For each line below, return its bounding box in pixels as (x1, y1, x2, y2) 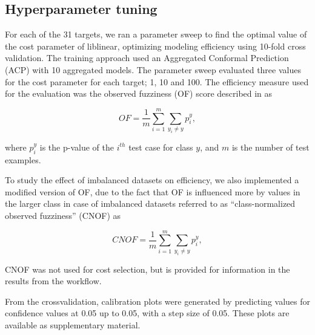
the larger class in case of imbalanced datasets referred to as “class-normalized (5, 197, 296, 210)
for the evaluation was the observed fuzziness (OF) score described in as (5, 87, 273, 100)
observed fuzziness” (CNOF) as (5, 209, 121, 222)
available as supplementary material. (5, 319, 141, 331)
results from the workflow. (5, 275, 102, 287)
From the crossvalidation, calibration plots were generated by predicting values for (5, 294, 311, 307)
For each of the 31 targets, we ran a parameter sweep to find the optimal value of (5, 28, 307, 41)
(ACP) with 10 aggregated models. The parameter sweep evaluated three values (5, 63, 301, 76)
